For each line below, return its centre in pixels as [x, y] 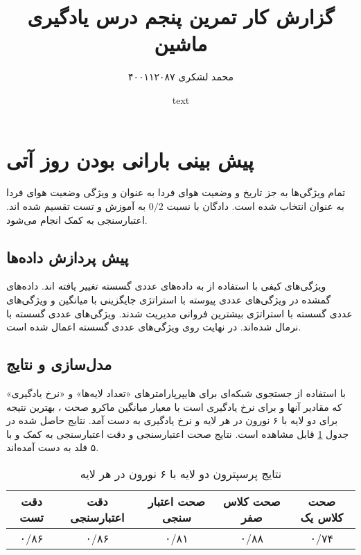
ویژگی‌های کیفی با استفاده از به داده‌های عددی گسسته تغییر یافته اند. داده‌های [166, 286]
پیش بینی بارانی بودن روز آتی [130, 159]
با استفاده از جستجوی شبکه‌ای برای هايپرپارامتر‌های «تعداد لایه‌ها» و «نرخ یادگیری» [176, 393]
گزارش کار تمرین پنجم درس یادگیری [181, 16]
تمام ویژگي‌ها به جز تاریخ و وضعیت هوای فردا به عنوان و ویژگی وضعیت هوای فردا [176, 192]
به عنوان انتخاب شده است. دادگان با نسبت [255, 206]
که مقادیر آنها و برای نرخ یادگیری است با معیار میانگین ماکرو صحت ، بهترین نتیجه [174, 406]
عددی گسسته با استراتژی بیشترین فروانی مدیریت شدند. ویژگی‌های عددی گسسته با [179, 313]
